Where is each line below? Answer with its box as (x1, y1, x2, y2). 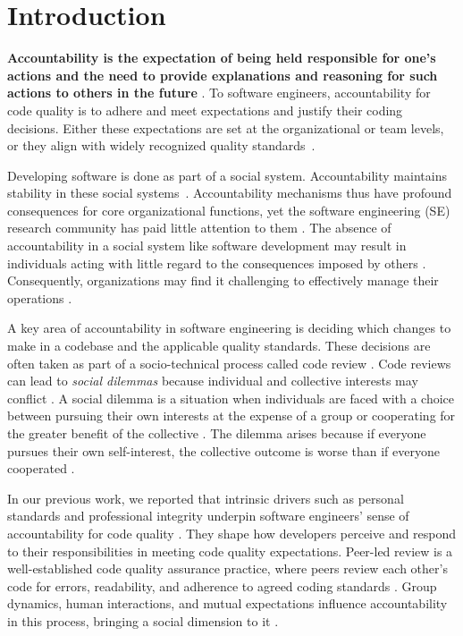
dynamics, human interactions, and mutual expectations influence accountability (7, 594, 448, 613)
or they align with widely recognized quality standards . (7, 136, 316, 155)
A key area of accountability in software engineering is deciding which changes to (7, 318, 451, 337)
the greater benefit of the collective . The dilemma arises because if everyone (7, 424, 426, 442)
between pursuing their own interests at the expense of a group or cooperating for (7, 406, 456, 425)
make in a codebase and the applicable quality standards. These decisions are (7, 336, 431, 355)
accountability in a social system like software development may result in (7, 236, 407, 255)
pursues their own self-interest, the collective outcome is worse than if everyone (7, 441, 440, 460)
